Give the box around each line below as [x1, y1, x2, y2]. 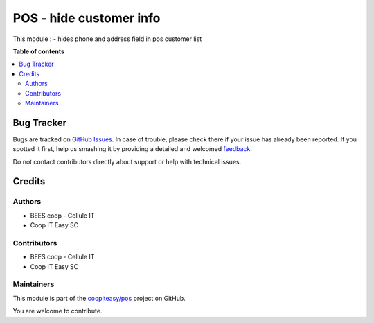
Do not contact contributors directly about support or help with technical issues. [12, 157, 242, 166]
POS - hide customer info [12, 10, 161, 26]
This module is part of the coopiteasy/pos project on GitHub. [12, 294, 186, 302]
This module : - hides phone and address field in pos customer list [12, 35, 202, 43]
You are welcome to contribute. [12, 307, 103, 315]
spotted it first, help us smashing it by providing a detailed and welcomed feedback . [12, 145, 253, 153]
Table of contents [12, 47, 65, 55]
